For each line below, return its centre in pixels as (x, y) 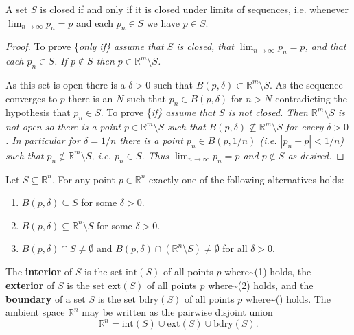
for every (305, 127)
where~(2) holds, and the (261, 285)
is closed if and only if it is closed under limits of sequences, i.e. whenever (194, 9)
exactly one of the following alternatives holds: (247, 179)
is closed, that (205, 46)
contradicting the (311, 98)
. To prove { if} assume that (158, 112)
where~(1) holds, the (268, 272)
